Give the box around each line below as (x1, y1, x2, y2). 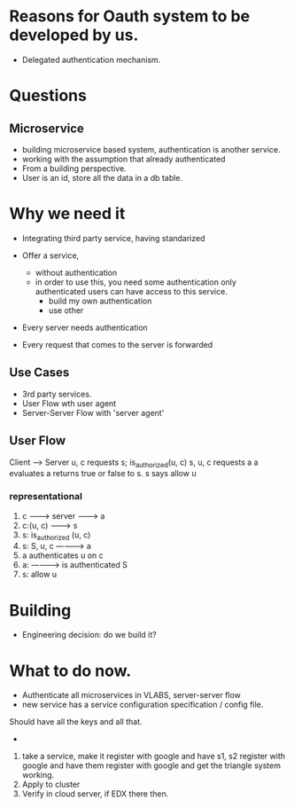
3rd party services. (21, 388, 92, 399)
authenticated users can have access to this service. (35, 286, 228, 296)
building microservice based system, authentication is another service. (21, 144, 281, 154)
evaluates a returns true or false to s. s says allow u (9, 468, 197, 479)
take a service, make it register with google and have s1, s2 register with (21, 751, 286, 762)
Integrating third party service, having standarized (21, 232, 205, 243)
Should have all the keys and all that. (9, 717, 143, 727)
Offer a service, (21, 250, 80, 261)
